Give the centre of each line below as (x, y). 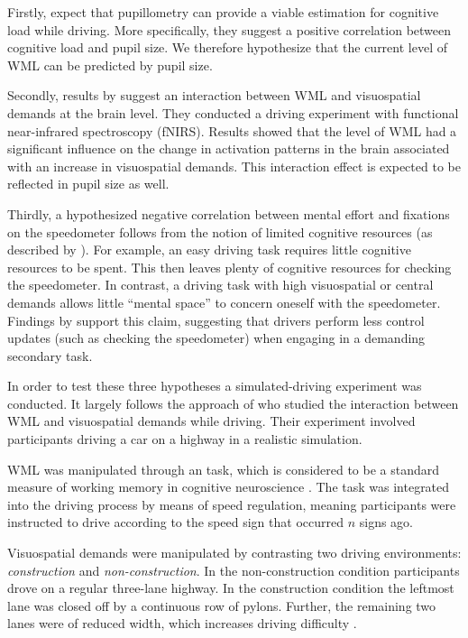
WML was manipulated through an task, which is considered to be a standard (224, 469)
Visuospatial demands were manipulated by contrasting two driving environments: (234, 553)
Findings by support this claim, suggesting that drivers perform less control (216, 320)
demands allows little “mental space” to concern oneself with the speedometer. (224, 302)
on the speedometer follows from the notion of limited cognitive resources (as (220, 231)
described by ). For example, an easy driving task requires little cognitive (209, 250)
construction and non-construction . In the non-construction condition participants (234, 570)
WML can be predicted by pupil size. (110, 65)
